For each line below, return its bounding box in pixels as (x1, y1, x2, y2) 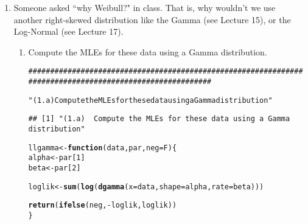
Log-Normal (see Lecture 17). (13, 25, 124, 38)
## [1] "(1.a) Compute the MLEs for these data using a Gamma (28, 114, 290, 124)
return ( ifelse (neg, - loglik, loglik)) (28, 201, 177, 210)
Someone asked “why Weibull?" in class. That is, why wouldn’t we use (13, 1, 276, 13)
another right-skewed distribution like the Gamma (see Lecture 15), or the (13, 13, 291, 26)
